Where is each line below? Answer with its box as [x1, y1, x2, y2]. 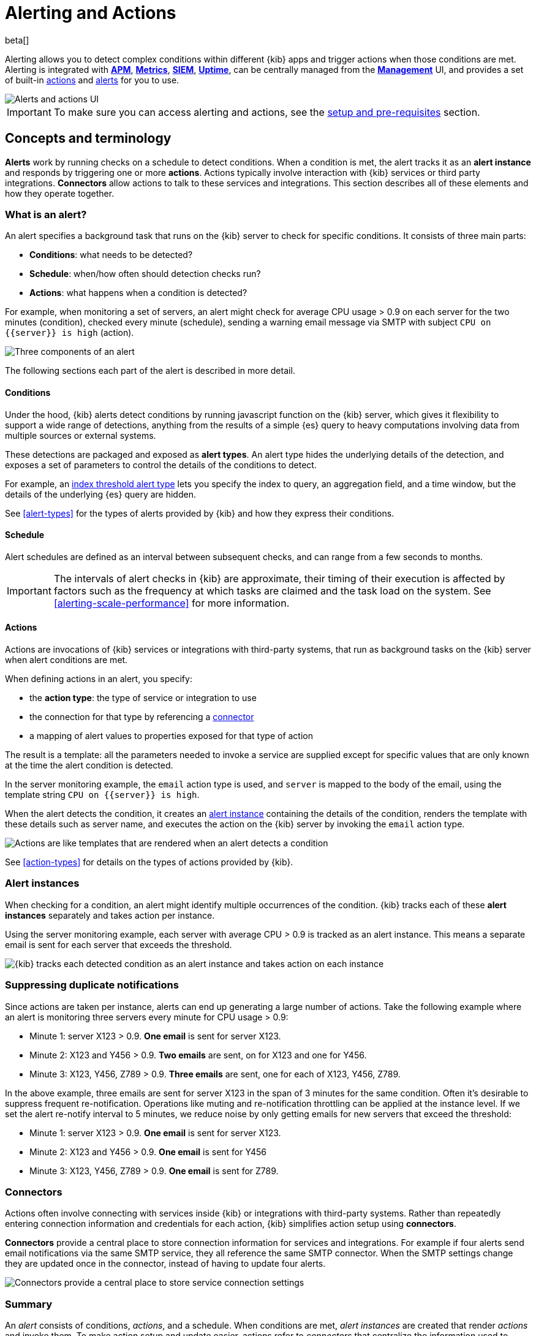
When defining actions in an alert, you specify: [5, 674, 192, 684]
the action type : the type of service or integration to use [29, 693, 257, 703]
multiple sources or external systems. [5, 430, 156, 441]
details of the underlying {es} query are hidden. [5, 488, 196, 499]
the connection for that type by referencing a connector [29, 712, 254, 722]
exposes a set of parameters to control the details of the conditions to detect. [5, 459, 317, 470]
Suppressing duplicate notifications [5, 979, 179, 992]
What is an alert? [5, 208, 87, 221]
